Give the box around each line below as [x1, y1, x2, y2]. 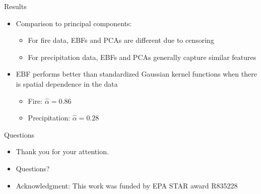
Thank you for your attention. [16, 146, 109, 157]
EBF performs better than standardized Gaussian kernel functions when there [16, 69, 257, 79]
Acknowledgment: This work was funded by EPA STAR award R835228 [16, 180, 238, 190]
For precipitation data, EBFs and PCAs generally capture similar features [28, 51, 256, 62]
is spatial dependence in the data [16, 78, 118, 89]
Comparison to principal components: [16, 18, 132, 28]
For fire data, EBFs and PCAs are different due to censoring [28, 35, 214, 45]
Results [4, 1, 27, 11]
